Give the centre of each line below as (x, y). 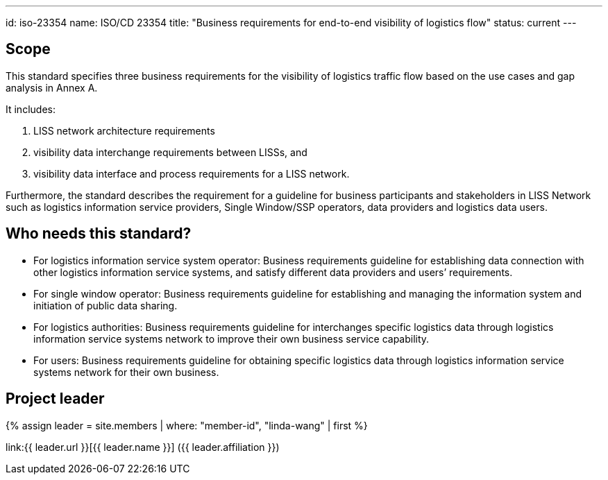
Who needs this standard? (99, 234)
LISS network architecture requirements (124, 130)
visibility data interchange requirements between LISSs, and (170, 152)
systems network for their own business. (126, 372)
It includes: (31, 109)
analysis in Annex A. (52, 87)
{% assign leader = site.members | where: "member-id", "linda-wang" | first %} (187, 425)
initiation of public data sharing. (105, 305)
